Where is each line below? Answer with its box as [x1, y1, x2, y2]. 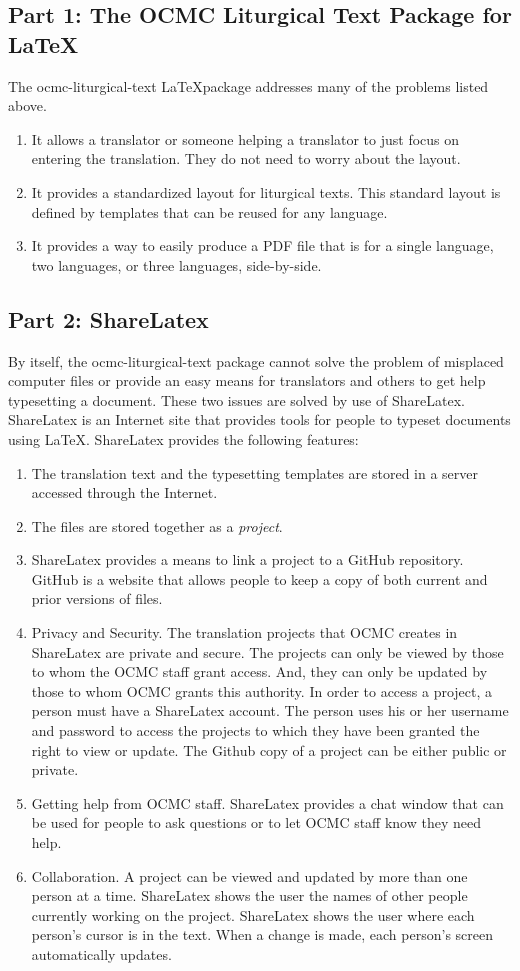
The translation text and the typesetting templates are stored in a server [31, 462, 479, 483]
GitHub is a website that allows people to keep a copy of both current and [31, 568, 488, 589]
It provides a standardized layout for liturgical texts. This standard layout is [31, 181, 501, 202]
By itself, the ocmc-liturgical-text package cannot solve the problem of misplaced [8, 350, 504, 371]
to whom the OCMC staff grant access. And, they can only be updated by [31, 661, 488, 682]
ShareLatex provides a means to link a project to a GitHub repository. [31, 549, 464, 570]
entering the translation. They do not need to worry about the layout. [31, 148, 461, 169]
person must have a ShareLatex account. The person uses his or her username [31, 700, 509, 721]
